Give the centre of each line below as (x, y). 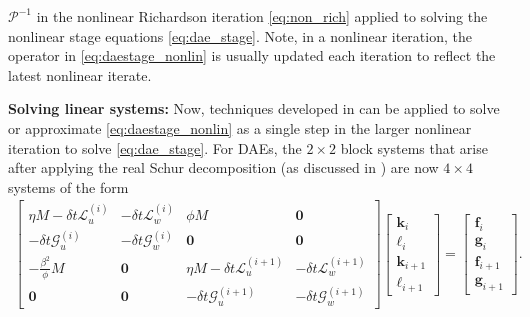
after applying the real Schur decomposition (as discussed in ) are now (223, 167)
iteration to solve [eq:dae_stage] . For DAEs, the (155, 147)
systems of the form (68, 186)
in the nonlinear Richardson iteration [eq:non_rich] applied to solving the (262, 16)
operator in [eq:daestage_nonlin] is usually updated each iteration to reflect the (252, 55)
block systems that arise (414, 147)
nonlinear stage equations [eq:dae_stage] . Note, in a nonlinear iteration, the (240, 35)
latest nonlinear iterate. (80, 74)
